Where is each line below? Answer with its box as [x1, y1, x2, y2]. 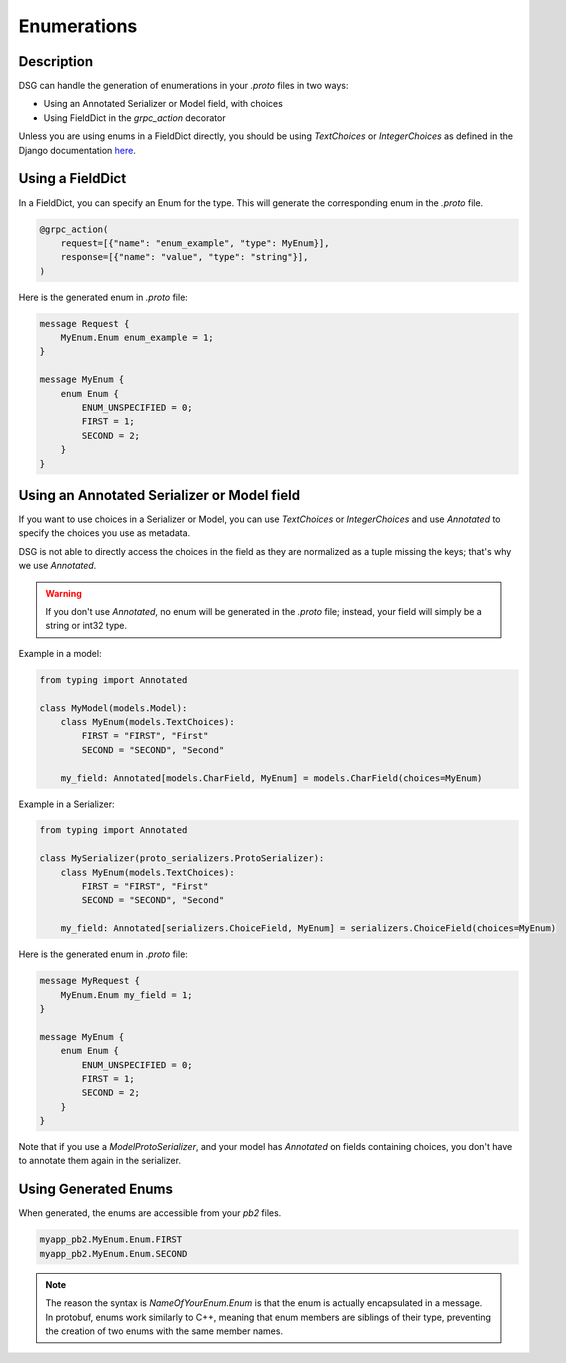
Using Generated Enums [18, 1181, 174, 1198]
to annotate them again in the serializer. [18, 1155, 182, 1167]
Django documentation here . [18, 144, 137, 156]
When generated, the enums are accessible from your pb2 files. [18, 1207, 282, 1219]
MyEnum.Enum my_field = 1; [60, 989, 194, 1000]
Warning [45, 587, 82, 599]
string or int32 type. [45, 620, 128, 632]
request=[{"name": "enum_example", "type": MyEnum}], [60, 237, 330, 249]
